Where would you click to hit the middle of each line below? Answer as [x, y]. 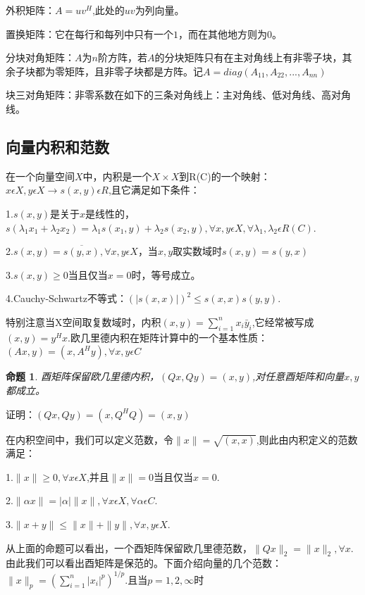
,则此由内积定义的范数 [307, 439]
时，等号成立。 [166, 274]
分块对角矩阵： [40, 57]
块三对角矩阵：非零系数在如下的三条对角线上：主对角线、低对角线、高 [168, 95]
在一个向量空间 [40, 176]
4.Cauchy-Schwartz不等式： [66, 298]
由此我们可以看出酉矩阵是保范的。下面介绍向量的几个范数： [144, 563]
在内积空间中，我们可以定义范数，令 [89, 439]
